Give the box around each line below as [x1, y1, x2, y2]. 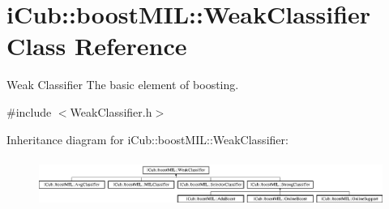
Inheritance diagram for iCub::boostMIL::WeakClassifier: [6, 130, 289, 147]
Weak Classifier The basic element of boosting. [6, 76, 239, 93]
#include [6, 103, 52, 120]
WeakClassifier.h [70, 103, 152, 120]
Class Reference [6, 29, 187, 62]
